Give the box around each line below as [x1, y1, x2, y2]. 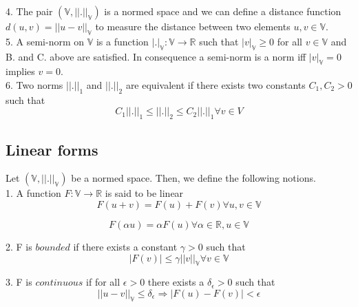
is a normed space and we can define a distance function [104, 4, 341, 18]
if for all [86, 275, 120, 289]
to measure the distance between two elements [95, 19, 291, 33]
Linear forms [6, 138, 98, 160]
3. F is [6, 275, 32, 289]
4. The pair [6, 4, 53, 18]
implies [6, 64, 35, 78]
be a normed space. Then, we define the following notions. [71, 171, 316, 185]
